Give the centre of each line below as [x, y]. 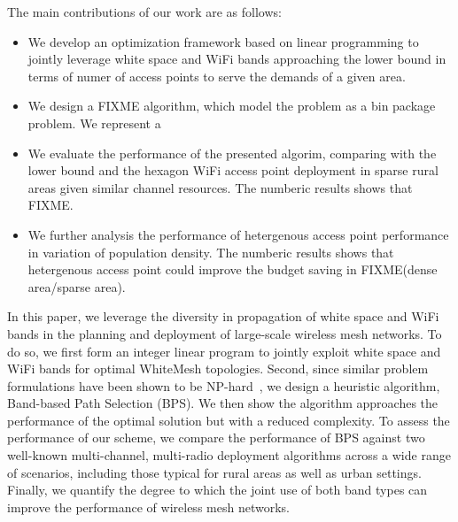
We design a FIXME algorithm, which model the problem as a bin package [232, 106]
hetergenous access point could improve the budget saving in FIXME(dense [233, 269]
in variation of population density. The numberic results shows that [211, 252]
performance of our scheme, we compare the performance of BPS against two [216, 438]
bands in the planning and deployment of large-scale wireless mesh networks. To [225, 333]
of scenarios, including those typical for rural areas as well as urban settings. [214, 472]
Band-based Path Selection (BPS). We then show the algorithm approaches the [223, 403]
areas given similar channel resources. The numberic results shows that [220, 187]
